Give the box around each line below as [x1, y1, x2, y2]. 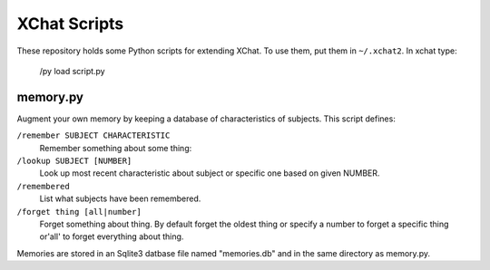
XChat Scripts [16, 14, 124, 34]
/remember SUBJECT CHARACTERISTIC [16, 130, 171, 140]
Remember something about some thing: [39, 142, 192, 153]
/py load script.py [39, 65, 105, 76]
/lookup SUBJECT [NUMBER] [16, 156, 132, 167]
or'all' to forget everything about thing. [39, 231, 184, 242]
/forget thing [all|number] [16, 207, 142, 217]
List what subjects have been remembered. [39, 193, 201, 204]
